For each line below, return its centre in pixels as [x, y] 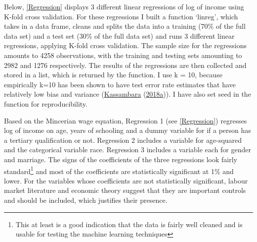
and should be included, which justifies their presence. [86, 200]
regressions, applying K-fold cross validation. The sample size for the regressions [125, 45]
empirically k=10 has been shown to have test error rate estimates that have [120, 84]
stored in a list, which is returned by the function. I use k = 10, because [113, 75]
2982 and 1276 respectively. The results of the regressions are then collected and [125, 65]
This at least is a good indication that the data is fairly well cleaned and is [129, 224]
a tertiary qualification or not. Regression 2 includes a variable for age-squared [123, 140]
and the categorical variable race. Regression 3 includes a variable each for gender [128, 150]
